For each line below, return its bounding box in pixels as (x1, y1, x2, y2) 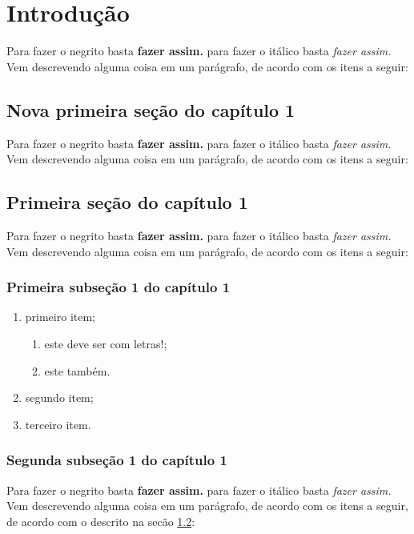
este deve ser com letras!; (44, 335, 167, 351)
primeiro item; (25, 308, 95, 325)
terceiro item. (25, 416, 91, 432)
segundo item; (25, 389, 94, 406)
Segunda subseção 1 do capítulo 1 (6, 450, 227, 470)
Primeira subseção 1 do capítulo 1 (6, 277, 231, 297)
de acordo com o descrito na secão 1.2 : (6, 512, 195, 529)
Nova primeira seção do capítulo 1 (6, 97, 295, 122)
